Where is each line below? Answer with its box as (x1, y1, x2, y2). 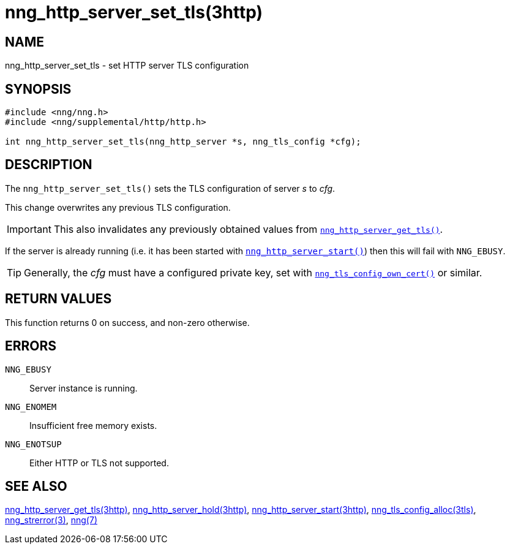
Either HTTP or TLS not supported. (29, 457, 169, 468)
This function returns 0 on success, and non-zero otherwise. (5, 317, 250, 328)
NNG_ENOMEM (5, 401, 57, 412)
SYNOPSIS (5, 81, 72, 97)
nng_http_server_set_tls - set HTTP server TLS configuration (5, 60, 249, 71)
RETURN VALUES (5, 291, 112, 307)
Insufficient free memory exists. (29, 420, 157, 431)
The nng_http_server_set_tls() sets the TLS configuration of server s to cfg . (5, 183, 336, 194)
